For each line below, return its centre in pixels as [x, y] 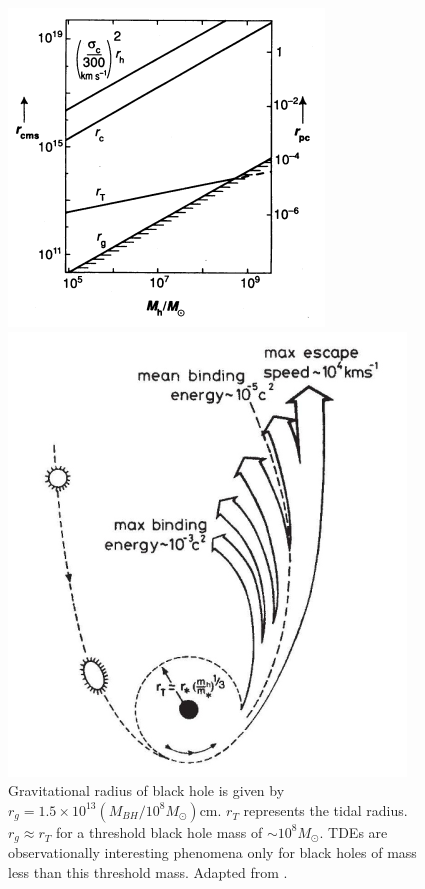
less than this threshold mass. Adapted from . [148, 871]
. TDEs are [353, 831]
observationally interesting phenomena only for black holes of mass [212, 852]
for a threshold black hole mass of [159, 831]
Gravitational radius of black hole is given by [146, 790]
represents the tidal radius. [325, 809]
